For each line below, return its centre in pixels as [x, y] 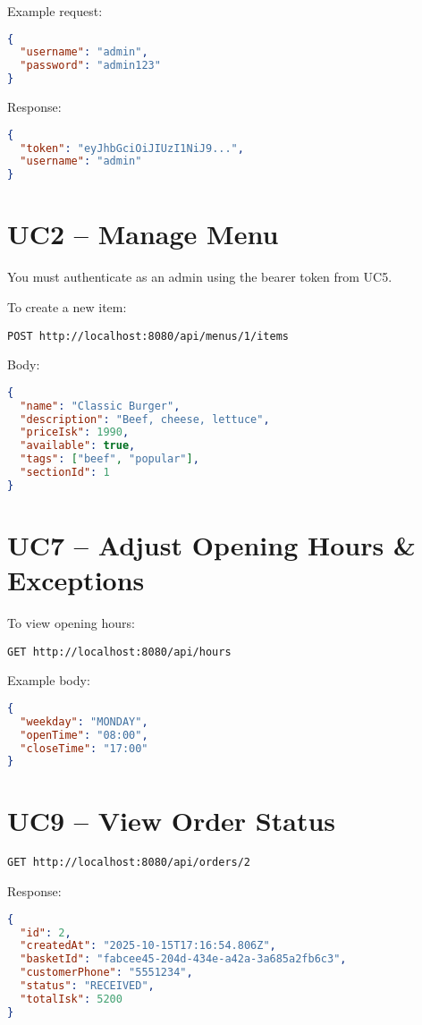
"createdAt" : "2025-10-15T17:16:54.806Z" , [148, 946]
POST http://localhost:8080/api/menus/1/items [148, 336]
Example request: [55, 11]
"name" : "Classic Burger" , [100, 406]
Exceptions [76, 580]
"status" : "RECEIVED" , [87, 986]
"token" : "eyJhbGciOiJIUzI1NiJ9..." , [132, 148]
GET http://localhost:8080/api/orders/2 [129, 863]
